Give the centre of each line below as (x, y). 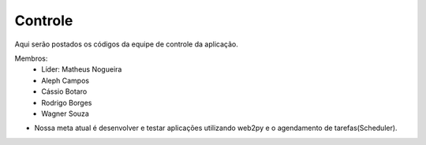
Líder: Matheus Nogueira (82, 69)
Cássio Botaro (64, 91)
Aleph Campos (65, 80)
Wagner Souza (65, 113)
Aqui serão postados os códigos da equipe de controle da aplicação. (126, 44)
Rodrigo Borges (67, 102)
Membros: (31, 58)
